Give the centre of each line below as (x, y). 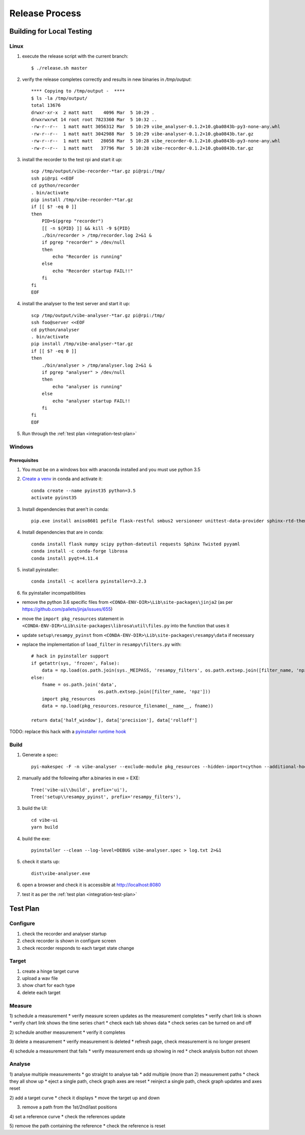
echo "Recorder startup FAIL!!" (93, 271)
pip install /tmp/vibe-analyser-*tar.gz (82, 344)
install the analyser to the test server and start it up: (76, 304)
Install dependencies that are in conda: (63, 532)
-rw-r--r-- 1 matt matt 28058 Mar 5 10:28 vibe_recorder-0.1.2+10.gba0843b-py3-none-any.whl (156, 141)
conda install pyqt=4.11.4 (65, 558)
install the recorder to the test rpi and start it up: (72, 159)
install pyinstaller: (40, 569)
